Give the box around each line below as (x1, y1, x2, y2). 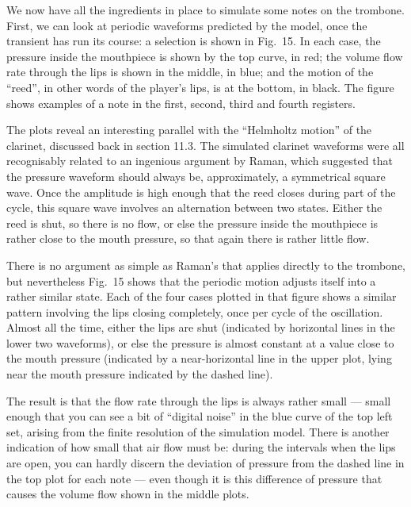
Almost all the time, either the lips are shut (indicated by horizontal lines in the (6, 319, 395, 336)
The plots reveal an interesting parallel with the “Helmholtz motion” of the (6, 121, 372, 138)
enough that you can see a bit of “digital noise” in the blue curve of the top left (6, 408, 393, 424)
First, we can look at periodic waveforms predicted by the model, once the (6, 17, 367, 33)
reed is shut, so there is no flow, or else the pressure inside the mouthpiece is (6, 214, 379, 231)
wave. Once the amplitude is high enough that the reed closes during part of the (6, 183, 396, 200)
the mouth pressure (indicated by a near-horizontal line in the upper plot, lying (6, 350, 392, 367)
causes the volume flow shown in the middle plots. (6, 486, 249, 502)
